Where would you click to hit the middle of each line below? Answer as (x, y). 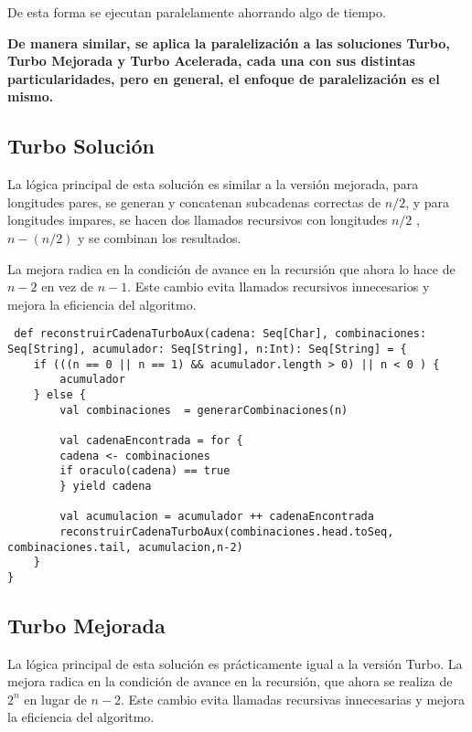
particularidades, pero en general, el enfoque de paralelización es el (224, 78)
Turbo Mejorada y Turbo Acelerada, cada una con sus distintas (211, 61)
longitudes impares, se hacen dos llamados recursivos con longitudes (198, 220)
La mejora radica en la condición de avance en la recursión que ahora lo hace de (231, 268)
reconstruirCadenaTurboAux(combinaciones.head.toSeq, (227, 531)
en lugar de (55, 699)
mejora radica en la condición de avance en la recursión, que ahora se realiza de (230, 681)
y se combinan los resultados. (160, 237)
